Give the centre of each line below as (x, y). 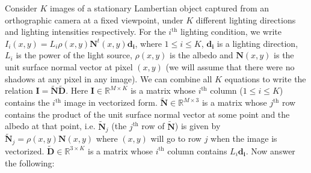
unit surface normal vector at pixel (69, 66)
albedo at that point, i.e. (50, 126)
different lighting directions (246, 20)
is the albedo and (202, 55)
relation (19, 90)
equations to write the (265, 78)
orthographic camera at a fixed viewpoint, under (94, 20)
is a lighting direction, (257, 43)
